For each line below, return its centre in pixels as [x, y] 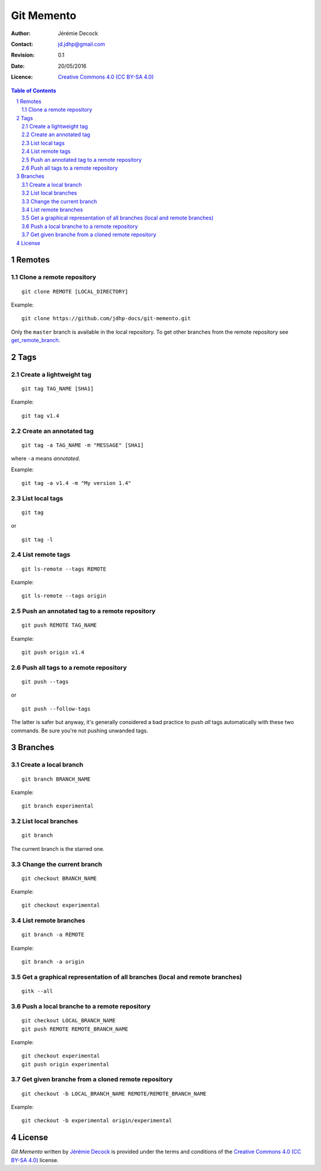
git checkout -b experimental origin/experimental [97, 1121]
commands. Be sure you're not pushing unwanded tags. [80, 730]
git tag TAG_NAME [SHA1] [58, 389]
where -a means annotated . [45, 459]
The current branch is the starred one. [58, 848]
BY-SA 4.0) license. [35, 1160]
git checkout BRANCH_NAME [59, 878]
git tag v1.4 [40, 416]
